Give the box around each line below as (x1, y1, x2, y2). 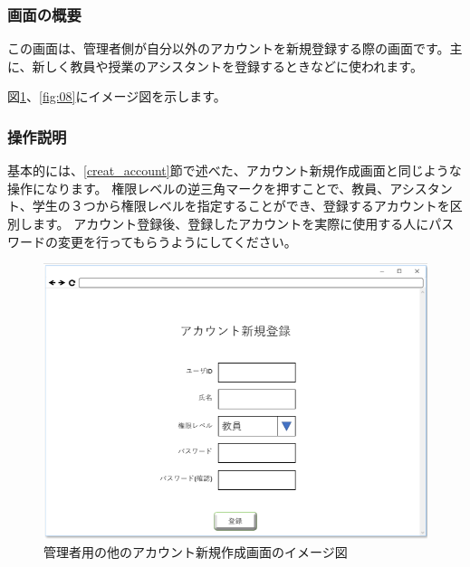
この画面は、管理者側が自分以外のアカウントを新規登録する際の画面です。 (7, 39, 450, 58)
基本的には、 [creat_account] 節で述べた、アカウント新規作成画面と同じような (7, 161, 462, 180)
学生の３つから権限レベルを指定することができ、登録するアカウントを (32, 196, 450, 215)
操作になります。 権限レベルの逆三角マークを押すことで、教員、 (7, 178, 390, 197)
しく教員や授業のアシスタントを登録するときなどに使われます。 (44, 56, 423, 75)
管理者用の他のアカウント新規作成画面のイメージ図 (43, 542, 348, 561)
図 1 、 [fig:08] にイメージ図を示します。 (7, 87, 226, 106)
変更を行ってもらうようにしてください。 (57, 232, 297, 250)
